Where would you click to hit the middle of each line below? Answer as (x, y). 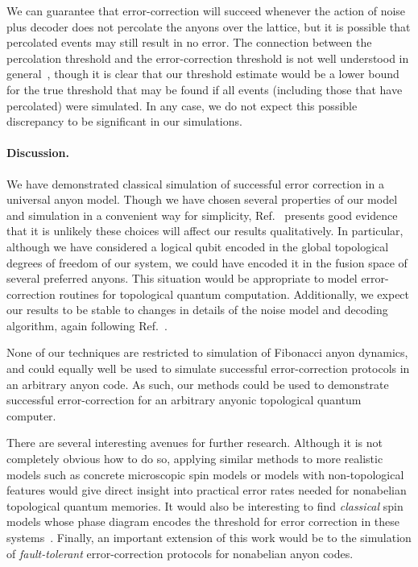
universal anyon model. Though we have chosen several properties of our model (202, 199)
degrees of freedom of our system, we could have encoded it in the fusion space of (207, 262)
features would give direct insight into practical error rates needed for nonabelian (207, 490)
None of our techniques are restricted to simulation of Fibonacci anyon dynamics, (207, 352)
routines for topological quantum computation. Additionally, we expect (234, 294)
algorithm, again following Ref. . (87, 325)
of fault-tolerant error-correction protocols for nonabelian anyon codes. (180, 553)
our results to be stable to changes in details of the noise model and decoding (197, 310)
